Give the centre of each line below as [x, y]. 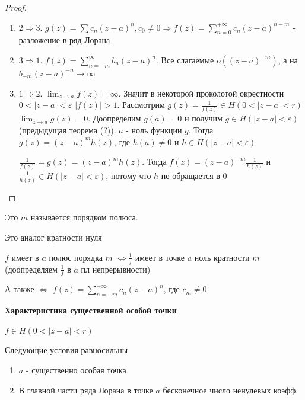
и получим [204, 118]
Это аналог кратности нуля [53, 237]
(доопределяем [31, 269]
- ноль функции [154, 130]
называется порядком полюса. [84, 217]
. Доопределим [115, 118]
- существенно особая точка [76, 369]
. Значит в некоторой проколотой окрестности [201, 93]
